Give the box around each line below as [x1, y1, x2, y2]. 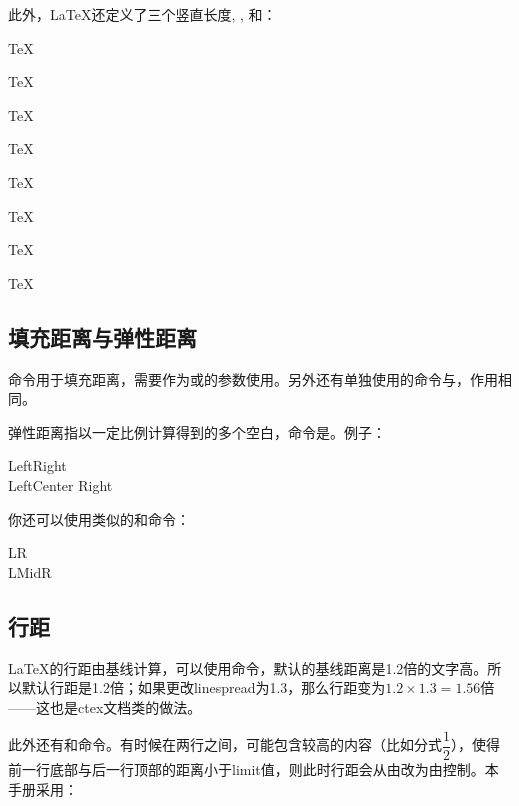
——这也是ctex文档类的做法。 [8, 696, 202, 717]
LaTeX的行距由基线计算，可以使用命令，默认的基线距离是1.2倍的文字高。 [8, 657, 488, 678]
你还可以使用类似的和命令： [8, 508, 190, 529]
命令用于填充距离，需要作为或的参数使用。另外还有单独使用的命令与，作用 [8, 368, 498, 389]
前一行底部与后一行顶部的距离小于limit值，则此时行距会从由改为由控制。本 [8, 759, 499, 780]
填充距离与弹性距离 [8, 321, 197, 352]
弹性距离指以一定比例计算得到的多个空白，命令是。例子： [8, 421, 386, 442]
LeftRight [8, 455, 67, 476]
